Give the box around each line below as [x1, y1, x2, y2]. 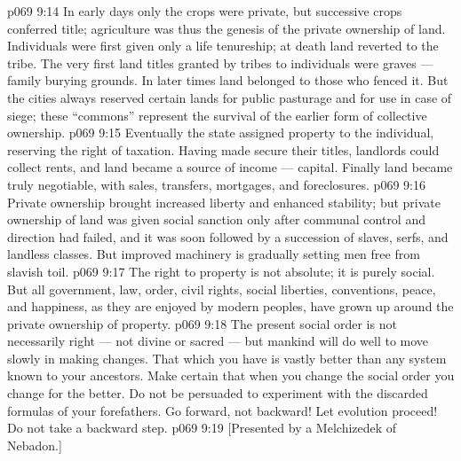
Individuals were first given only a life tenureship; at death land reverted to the [7, 36, 439, 55]
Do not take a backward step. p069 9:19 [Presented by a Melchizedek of [7, 418, 397, 437]
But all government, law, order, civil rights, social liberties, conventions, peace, [7, 279, 436, 298]
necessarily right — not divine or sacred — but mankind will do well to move [7, 332, 429, 350]
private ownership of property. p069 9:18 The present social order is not [7, 314, 397, 332]
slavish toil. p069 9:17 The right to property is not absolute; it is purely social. [7, 262, 435, 280]
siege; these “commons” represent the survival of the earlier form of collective [7, 105, 427, 124]
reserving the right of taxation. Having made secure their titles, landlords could [7, 140, 440, 159]
